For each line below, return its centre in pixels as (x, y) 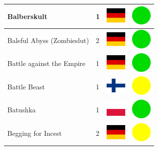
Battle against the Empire (46, 63)
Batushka (22, 110)
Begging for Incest (35, 133)
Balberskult (27, 16)
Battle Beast (26, 86)
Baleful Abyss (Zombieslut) (48, 40)
